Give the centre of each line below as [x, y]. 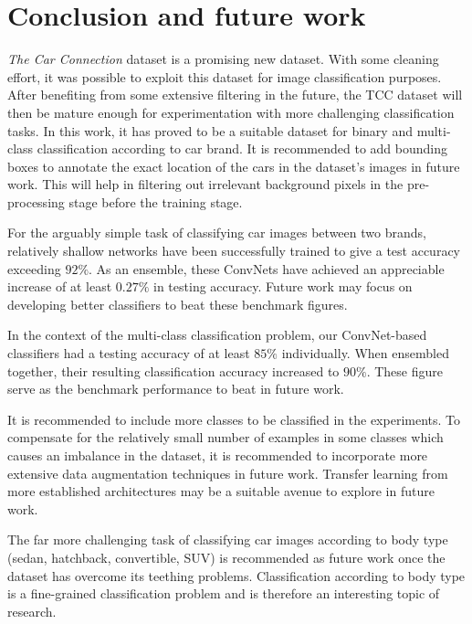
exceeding [34, 268]
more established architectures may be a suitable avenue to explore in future [221, 491]
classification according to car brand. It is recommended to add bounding [242, 148]
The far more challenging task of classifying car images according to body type [228, 539]
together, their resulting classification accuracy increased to [173, 370]
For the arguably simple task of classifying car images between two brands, [217, 233]
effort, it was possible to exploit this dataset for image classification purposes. [225, 76]
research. [32, 611]
